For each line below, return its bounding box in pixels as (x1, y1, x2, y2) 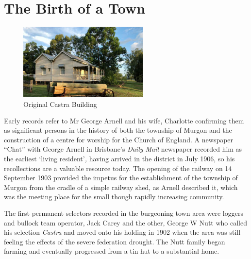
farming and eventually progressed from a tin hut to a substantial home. (4, 246, 219, 256)
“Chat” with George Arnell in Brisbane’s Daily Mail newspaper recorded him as (4, 144, 242, 154)
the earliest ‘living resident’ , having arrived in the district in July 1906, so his (4, 154, 235, 164)
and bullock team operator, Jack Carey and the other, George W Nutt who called (4, 217, 247, 227)
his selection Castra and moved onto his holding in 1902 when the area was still (4, 227, 241, 237)
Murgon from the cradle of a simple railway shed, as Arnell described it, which (4, 182, 238, 192)
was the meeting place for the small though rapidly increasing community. (4, 191, 224, 202)
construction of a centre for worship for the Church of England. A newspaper (4, 134, 234, 144)
